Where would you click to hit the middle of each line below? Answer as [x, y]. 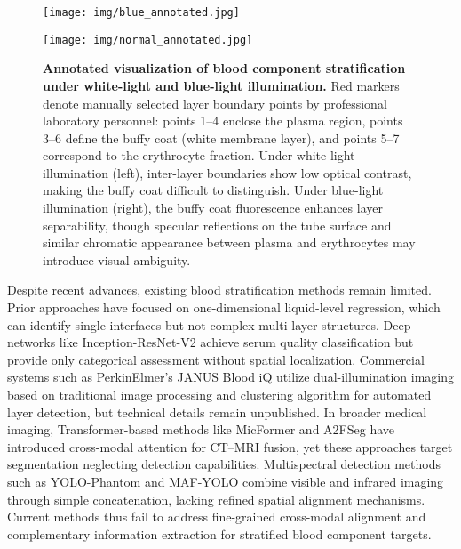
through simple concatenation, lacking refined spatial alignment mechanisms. [216, 499]
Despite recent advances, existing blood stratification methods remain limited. [219, 290]
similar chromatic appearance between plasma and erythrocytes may [229, 242]
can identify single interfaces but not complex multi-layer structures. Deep [209, 324]
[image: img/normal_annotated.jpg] [148, 40]
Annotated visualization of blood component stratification [224, 68]
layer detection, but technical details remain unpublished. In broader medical [217, 412]
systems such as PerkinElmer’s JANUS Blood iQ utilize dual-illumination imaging [231, 377]
